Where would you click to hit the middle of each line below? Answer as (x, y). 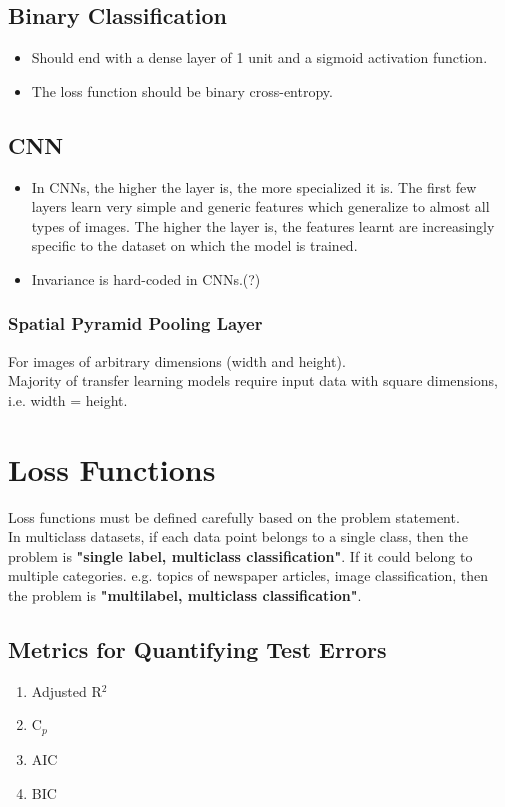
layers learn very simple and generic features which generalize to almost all (260, 206)
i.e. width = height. (68, 399)
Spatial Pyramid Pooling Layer (135, 323)
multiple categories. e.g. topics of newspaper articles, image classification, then (248, 575)
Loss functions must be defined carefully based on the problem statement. (234, 516)
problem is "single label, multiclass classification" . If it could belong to (240, 555)
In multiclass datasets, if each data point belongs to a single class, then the (238, 536)
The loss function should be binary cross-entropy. (182, 90)
